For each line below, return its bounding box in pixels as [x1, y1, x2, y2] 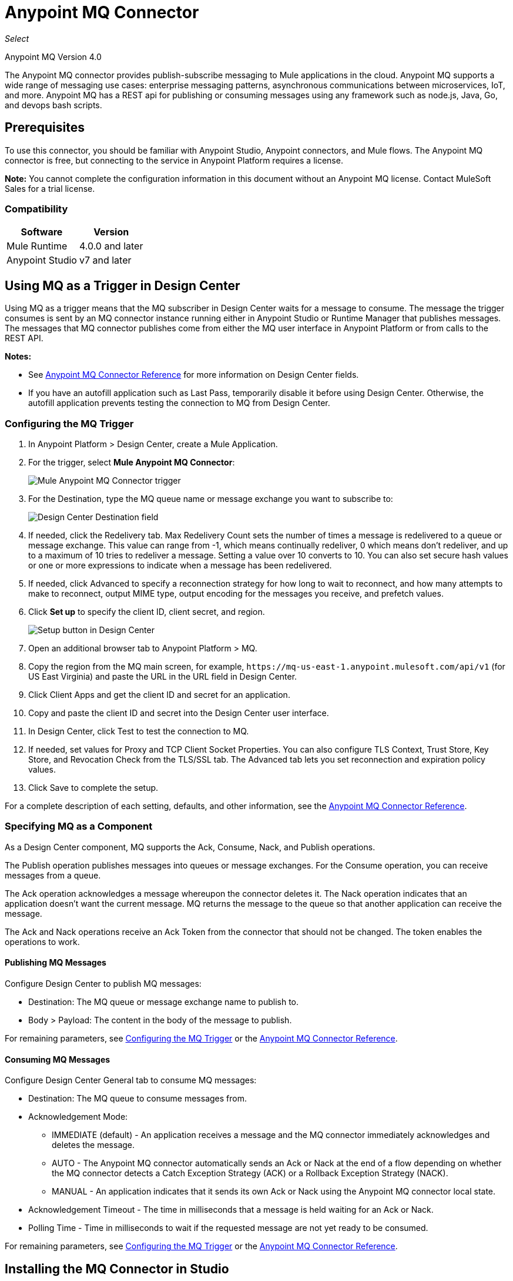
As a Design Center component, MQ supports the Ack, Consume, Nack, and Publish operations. [5, 841, 375, 852]
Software [21, 226, 63, 238]
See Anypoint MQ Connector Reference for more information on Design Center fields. [28, 370, 359, 380]
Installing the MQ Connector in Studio [5, 1261, 229, 1276]
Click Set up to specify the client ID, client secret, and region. [28, 606, 265, 617]
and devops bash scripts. [5, 99, 102, 110]
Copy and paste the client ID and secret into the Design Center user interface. [28, 707, 329, 718]
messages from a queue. [5, 870, 101, 880]
